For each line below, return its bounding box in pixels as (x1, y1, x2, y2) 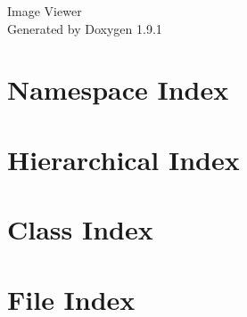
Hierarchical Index (7, 141, 240, 177)
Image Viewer (7, 2, 82, 20)
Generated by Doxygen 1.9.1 (7, 19, 162, 37)
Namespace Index (7, 71, 229, 108)
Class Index (7, 211, 153, 248)
